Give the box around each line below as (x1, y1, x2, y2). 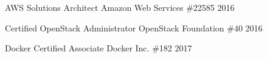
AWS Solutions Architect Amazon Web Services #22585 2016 (5, 1, 235, 13)
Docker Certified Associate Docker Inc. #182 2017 (5, 42, 192, 54)
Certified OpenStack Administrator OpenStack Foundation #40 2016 (5, 21, 263, 34)
